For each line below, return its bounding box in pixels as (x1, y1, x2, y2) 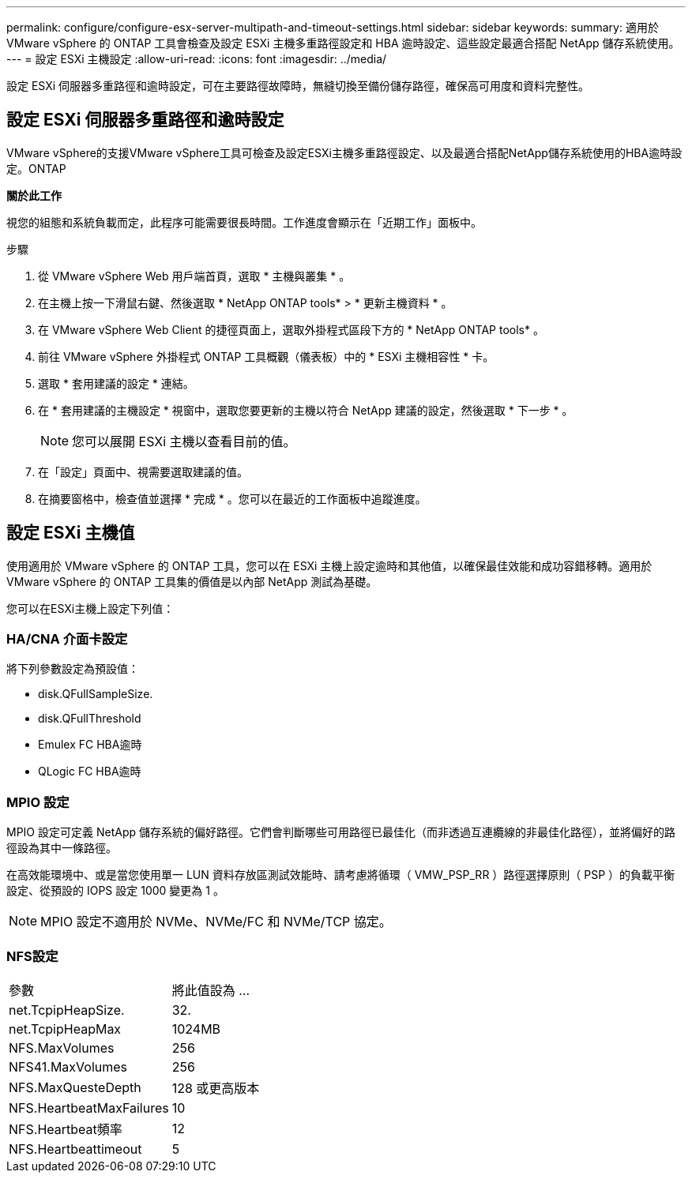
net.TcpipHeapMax (9, 1020, 122, 1037)
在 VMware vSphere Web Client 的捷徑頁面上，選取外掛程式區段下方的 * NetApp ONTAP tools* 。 (38, 322, 544, 336)
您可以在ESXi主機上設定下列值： (6, 601, 175, 615)
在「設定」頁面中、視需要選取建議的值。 (38, 464, 248, 479)
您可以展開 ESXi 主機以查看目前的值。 (72, 433, 296, 449)
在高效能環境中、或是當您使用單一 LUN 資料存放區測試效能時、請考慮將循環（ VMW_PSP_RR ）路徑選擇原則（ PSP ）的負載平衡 (6, 868, 675, 882)
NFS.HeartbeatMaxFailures (9, 1099, 169, 1116)
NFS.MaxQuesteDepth (9, 1079, 141, 1095)
